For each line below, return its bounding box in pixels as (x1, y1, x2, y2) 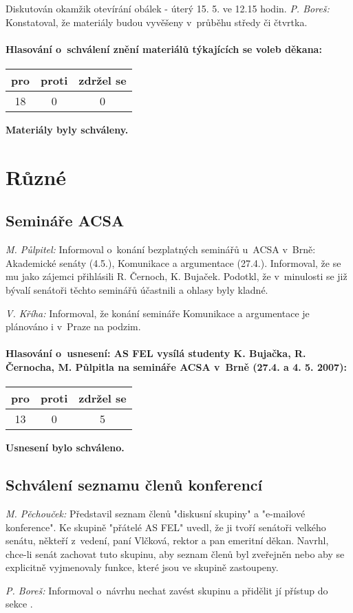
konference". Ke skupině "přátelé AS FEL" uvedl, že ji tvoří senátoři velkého (6, 519, 326, 534)
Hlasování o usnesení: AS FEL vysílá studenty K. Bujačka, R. (6, 346, 306, 361)
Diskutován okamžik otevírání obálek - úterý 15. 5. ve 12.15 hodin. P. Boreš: (6, 1, 330, 15)
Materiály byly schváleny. (6, 122, 129, 136)
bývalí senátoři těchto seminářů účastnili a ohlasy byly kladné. (6, 282, 268, 297)
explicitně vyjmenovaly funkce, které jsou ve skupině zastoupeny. (6, 560, 279, 574)
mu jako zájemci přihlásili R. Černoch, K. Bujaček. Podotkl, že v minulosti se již (6, 269, 347, 283)
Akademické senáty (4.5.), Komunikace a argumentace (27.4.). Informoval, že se (6, 255, 341, 270)
